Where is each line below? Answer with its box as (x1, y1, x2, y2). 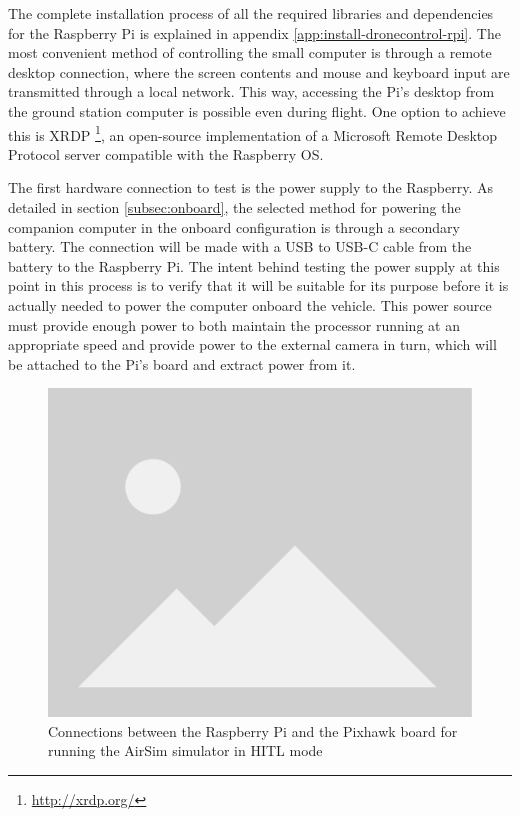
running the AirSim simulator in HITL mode (48, 740, 323, 761)
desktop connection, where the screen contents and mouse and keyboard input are (8, 61, 510, 82)
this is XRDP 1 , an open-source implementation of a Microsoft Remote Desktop (8, 121, 498, 145)
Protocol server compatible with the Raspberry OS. (8, 143, 324, 164)
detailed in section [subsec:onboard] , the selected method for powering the (8, 197, 461, 217)
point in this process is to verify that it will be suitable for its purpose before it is (8, 275, 509, 296)
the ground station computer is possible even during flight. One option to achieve (8, 100, 506, 121)
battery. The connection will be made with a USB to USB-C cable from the (8, 236, 472, 257)
